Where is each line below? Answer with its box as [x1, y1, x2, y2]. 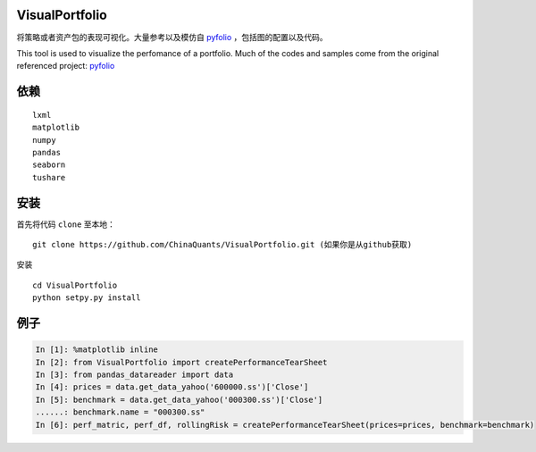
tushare [32, 172, 66, 182]
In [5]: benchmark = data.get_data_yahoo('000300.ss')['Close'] [35, 394, 323, 405]
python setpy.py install [32, 293, 141, 303]
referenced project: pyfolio [16, 61, 115, 71]
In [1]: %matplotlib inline [35, 345, 158, 355]
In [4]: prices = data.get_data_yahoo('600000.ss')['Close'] [35, 382, 309, 392]
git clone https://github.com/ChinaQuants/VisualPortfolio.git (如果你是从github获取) [32, 239, 413, 250]
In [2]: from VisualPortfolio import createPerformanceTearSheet [35, 357, 328, 367]
